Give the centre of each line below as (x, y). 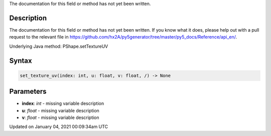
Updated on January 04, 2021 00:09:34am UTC (58, 127)
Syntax (21, 60)
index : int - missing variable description (63, 103)
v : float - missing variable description (61, 117)
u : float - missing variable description (61, 110)
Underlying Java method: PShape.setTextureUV (59, 46)
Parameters (28, 92)
